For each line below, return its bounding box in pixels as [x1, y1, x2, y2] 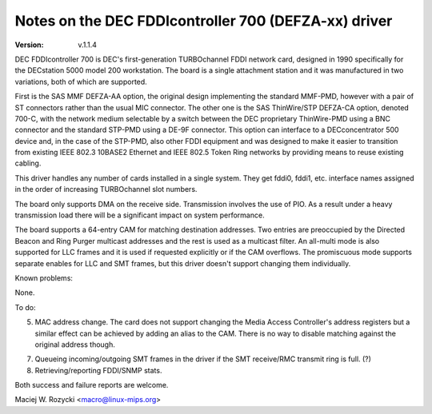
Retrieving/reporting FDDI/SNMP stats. [34, 365, 162, 375]
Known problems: [14, 273, 74, 283]
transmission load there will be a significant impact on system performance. [14, 210, 265, 220]
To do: [14, 302, 36, 312]
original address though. [34, 340, 115, 349]
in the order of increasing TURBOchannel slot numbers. [14, 185, 198, 194]
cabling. [14, 158, 42, 168]
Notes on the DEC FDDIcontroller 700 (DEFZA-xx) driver [14, 12, 393, 30]
